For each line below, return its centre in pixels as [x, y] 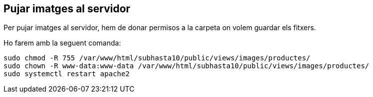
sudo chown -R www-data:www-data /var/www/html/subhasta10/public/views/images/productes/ [186, 66]
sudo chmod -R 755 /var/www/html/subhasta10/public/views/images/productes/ [157, 58]
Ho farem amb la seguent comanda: [62, 43]
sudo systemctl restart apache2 [67, 74]
